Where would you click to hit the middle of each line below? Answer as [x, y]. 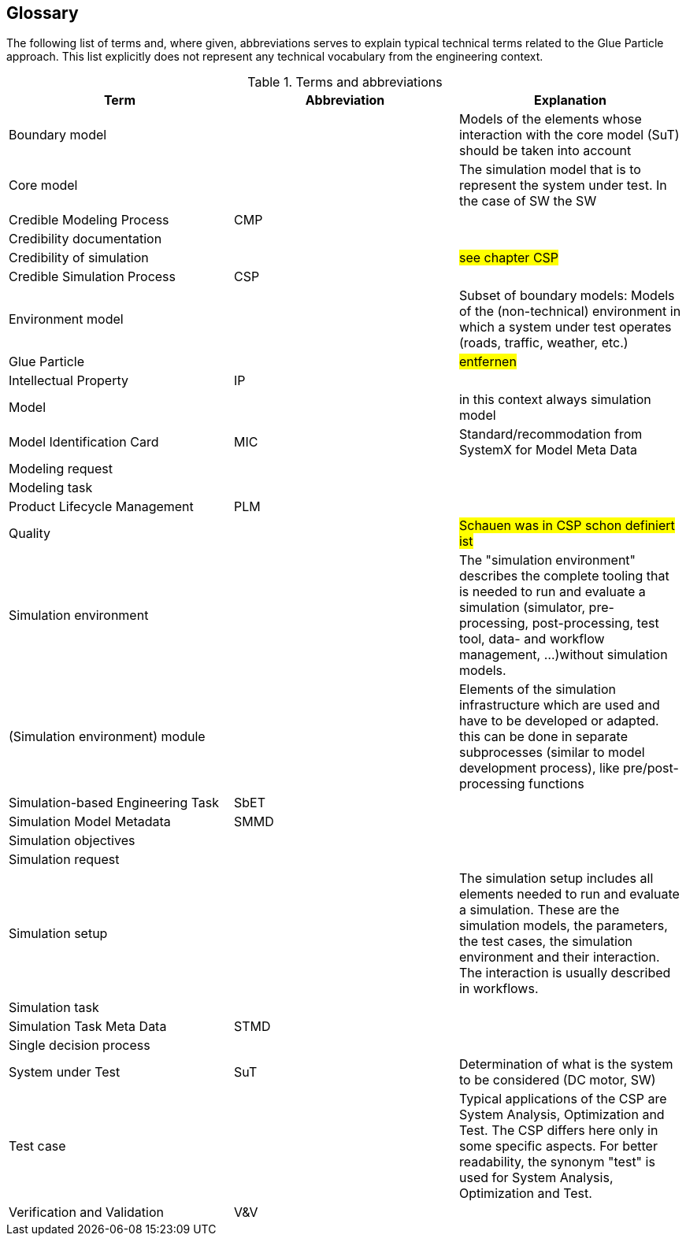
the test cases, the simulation [546, 942]
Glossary [43, 13]
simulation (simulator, [522, 608]
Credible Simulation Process [93, 277]
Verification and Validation [86, 1212]
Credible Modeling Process [89, 220]
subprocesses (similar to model [552, 753]
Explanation [570, 100]
